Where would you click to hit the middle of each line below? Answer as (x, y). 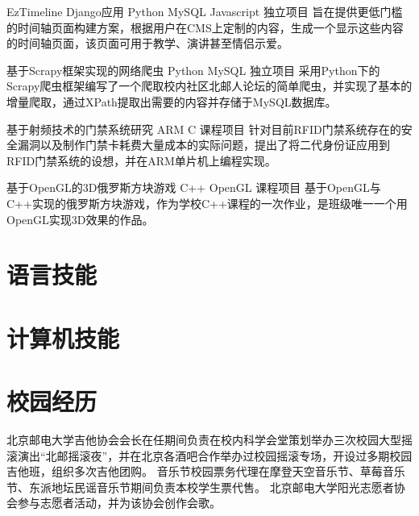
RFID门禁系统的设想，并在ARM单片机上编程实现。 (141, 160)
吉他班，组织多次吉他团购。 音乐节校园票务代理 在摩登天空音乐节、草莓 (195, 471)
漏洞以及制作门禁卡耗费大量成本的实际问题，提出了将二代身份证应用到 (203, 145)
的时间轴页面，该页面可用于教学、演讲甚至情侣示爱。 (147, 43)
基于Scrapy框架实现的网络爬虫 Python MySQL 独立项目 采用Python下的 (193, 70)
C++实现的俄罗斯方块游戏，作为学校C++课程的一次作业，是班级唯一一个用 (207, 203)
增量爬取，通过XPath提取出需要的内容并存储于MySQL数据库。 (172, 101)
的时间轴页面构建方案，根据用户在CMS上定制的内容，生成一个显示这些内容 (205, 27)
